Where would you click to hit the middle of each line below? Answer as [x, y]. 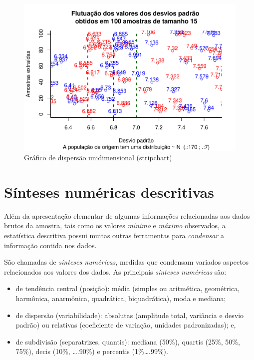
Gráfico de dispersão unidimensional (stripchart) [98, 158]
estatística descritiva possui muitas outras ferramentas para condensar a [114, 235]
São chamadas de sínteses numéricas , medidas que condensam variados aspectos [127, 262]
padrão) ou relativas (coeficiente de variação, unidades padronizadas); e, [126, 325]
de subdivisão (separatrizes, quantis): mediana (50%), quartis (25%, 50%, [128, 341]
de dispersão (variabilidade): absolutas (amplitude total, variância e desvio [130, 315]
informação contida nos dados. [50, 245]
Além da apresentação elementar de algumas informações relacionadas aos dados [127, 215]
